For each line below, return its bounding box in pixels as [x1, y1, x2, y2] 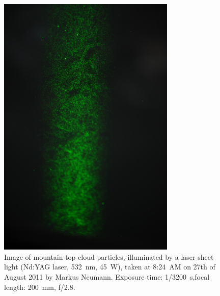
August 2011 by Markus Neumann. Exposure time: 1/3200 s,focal [4, 271, 210, 282]
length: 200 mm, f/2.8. [4, 281, 75, 292]
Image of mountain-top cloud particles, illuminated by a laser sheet [4, 251, 214, 262]
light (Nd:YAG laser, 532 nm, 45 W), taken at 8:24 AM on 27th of [4, 261, 215, 272]
